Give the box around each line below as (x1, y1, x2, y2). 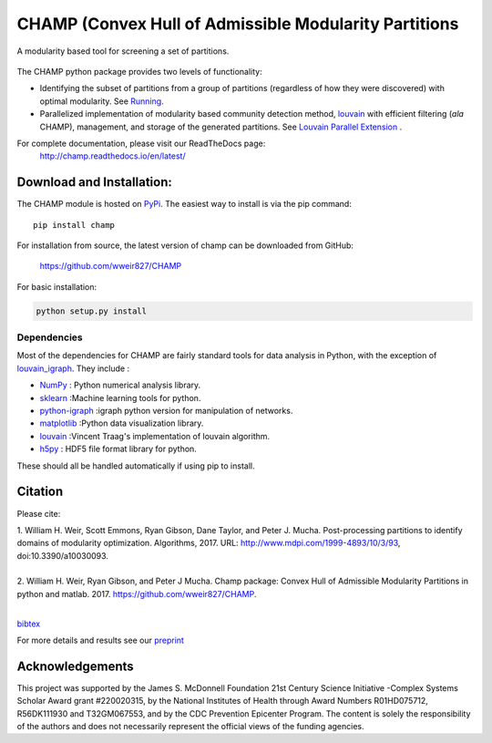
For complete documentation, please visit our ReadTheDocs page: (16, 138, 266, 149)
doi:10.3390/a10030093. (16, 550, 109, 561)
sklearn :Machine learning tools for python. (39, 392, 201, 403)
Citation (16, 484, 64, 500)
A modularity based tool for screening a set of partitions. (16, 46, 230, 57)
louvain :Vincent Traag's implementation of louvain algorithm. (39, 430, 271, 441)
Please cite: (16, 508, 61, 519)
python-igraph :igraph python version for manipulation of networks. (39, 406, 293, 417)
